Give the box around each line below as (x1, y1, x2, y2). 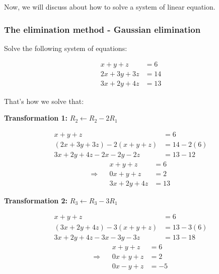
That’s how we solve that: (4, 95, 84, 106)
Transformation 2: (4, 195, 68, 205)
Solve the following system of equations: (4, 42, 127, 53)
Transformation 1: (4, 113, 68, 123)
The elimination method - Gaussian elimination (4, 23, 201, 35)
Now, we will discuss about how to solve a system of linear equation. (4, 2, 215, 12)
